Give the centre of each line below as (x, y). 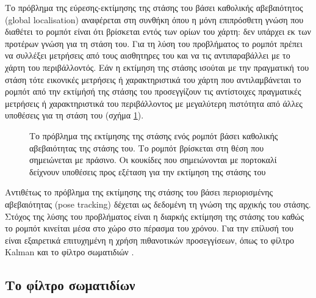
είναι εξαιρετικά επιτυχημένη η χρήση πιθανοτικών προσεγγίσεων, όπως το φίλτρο (150, 240)
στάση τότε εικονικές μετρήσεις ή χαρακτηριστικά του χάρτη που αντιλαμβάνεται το (153, 79)
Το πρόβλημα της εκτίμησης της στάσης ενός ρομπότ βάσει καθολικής (154, 135)
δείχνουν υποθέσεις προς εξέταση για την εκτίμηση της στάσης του (148, 171)
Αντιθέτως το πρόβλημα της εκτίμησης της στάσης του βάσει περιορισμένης (139, 192)
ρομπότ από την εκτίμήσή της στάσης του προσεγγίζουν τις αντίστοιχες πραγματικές (153, 91)
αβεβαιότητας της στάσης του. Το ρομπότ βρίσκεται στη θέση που (147, 147)
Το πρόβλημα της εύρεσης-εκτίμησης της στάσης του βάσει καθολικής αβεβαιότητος (154, 7)
